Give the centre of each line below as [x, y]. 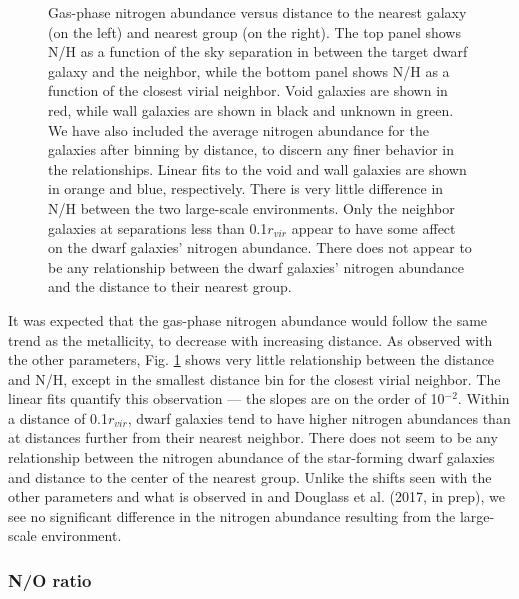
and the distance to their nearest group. [170, 286]
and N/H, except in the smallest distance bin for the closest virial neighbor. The [254, 378]
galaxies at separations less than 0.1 [158, 227]
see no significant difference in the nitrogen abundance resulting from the [232, 515]
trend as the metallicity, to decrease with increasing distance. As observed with [250, 339]
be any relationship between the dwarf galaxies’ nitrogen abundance [256, 266]
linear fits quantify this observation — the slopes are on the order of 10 [226, 398]
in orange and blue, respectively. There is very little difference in [246, 188]
